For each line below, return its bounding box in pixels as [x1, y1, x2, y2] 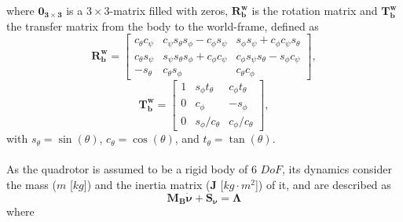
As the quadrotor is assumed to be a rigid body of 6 [6, 161, 257, 177]
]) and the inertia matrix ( [83, 176, 211, 192]
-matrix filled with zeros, [109, 2, 229, 18]
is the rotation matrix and [251, 2, 378, 18]
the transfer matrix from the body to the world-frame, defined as [6, 17, 319, 34]
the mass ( [6, 176, 57, 192]
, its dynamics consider [282, 161, 392, 177]
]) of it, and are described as [255, 176, 391, 192]
